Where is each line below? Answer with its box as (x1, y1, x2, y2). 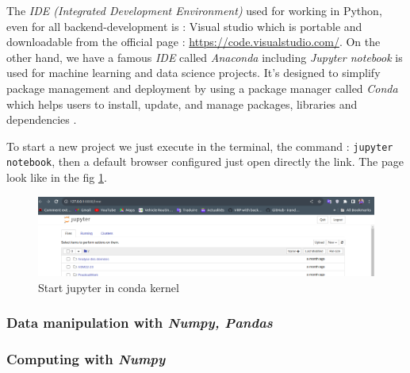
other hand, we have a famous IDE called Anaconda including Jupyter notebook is (6, 48, 403, 65)
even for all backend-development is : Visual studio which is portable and (6, 17, 362, 34)
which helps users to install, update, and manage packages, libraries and (6, 95, 358, 112)
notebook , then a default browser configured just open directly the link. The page (6, 153, 404, 170)
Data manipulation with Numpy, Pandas (6, 313, 273, 333)
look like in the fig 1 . (6, 169, 107, 186)
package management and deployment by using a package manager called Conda (6, 79, 398, 96)
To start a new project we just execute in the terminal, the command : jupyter (6, 137, 393, 154)
